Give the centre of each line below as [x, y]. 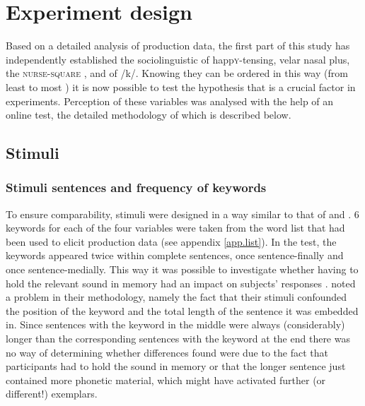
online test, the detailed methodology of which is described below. [149, 115]
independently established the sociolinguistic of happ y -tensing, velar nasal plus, [178, 59]
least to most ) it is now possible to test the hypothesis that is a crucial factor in [181, 86]
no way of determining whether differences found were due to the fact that [167, 352]
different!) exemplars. [52, 394]
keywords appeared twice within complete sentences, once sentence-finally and [175, 255]
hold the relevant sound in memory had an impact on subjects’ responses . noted [181, 283]
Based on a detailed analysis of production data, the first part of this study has [178, 46]
